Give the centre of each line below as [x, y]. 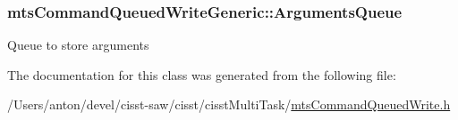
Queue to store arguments [78, 45]
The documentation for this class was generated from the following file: [202, 74]
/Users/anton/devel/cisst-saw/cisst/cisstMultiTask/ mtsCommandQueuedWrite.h [229, 104]
